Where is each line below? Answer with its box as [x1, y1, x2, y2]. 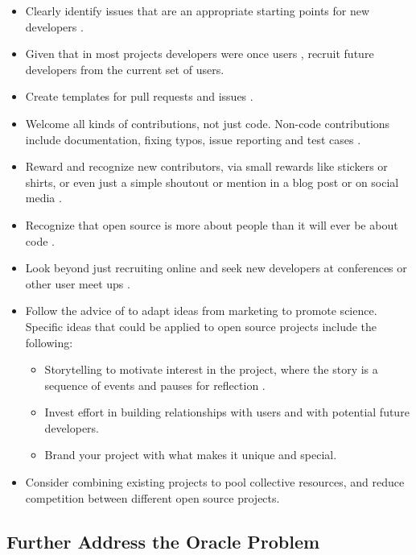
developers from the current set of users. [25, 60, 224, 77]
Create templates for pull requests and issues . [25, 88, 253, 105]
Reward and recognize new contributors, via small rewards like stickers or [25, 158, 388, 175]
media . [25, 189, 62, 206]
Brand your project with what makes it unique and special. [44, 446, 337, 463]
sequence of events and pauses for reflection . [44, 376, 266, 393]
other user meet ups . [25, 275, 130, 292]
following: [25, 333, 73, 350]
